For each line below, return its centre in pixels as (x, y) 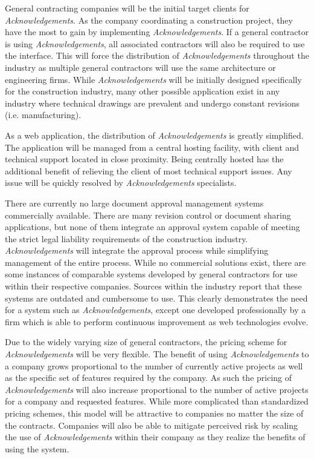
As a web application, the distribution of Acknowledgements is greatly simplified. (154, 135)
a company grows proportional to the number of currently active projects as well (154, 365)
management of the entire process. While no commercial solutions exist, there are (155, 262)
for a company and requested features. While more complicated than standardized (157, 401)
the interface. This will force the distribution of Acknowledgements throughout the (157, 55)
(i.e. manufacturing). (43, 115)
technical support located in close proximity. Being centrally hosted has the (144, 159)
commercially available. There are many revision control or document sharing (148, 215)
